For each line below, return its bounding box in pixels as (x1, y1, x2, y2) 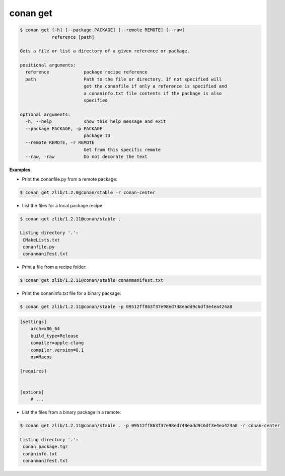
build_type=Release (30, 333, 79, 339)
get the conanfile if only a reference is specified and (83, 84, 228, 89)
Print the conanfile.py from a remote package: (22, 176, 118, 182)
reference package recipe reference (25, 69, 148, 75)
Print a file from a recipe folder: (22, 264, 87, 270)
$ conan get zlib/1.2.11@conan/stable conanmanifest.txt (20, 277, 164, 283)
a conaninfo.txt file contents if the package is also (83, 91, 222, 96)
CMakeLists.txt (23, 237, 60, 243)
